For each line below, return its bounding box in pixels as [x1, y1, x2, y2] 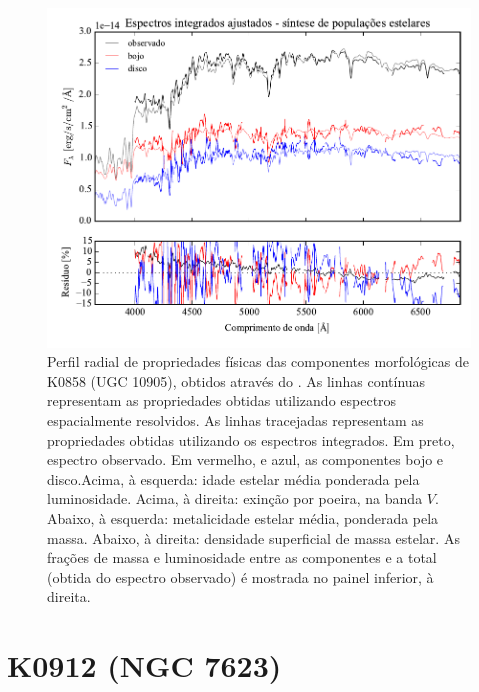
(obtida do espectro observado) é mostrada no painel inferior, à [47, 566, 434, 587]
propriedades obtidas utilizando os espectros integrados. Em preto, [47, 429, 455, 450]
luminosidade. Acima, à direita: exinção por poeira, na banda [47, 488, 423, 509]
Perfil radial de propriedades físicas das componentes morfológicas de [47, 351, 470, 372]
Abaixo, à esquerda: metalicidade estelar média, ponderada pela [47, 508, 439, 529]
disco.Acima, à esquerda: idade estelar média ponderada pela [47, 468, 420, 489]
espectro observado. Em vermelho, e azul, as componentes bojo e [47, 449, 444, 470]
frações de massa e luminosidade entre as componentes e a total [47, 547, 437, 568]
